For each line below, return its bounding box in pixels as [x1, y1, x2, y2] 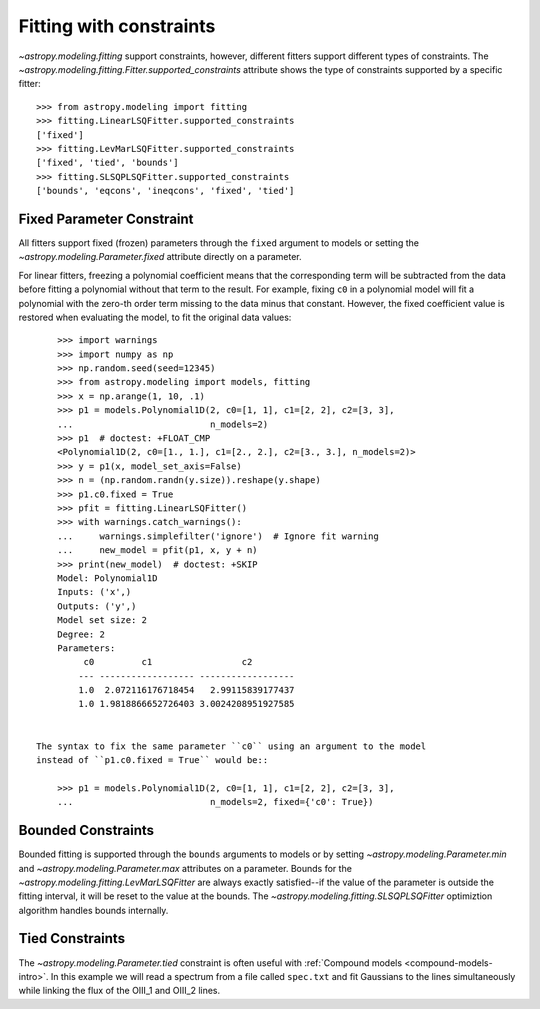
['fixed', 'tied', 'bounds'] [36, 157, 179, 169]
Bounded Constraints [18, 822, 155, 839]
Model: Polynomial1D [56, 572, 158, 584]
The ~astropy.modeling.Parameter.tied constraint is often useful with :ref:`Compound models [18, 956, 403, 969]
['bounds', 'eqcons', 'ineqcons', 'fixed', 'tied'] [36, 185, 295, 197]
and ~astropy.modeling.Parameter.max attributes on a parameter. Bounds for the [18, 862, 352, 874]
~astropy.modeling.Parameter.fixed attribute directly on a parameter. [18, 251, 302, 263]
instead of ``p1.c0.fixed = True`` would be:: [36, 755, 269, 766]
